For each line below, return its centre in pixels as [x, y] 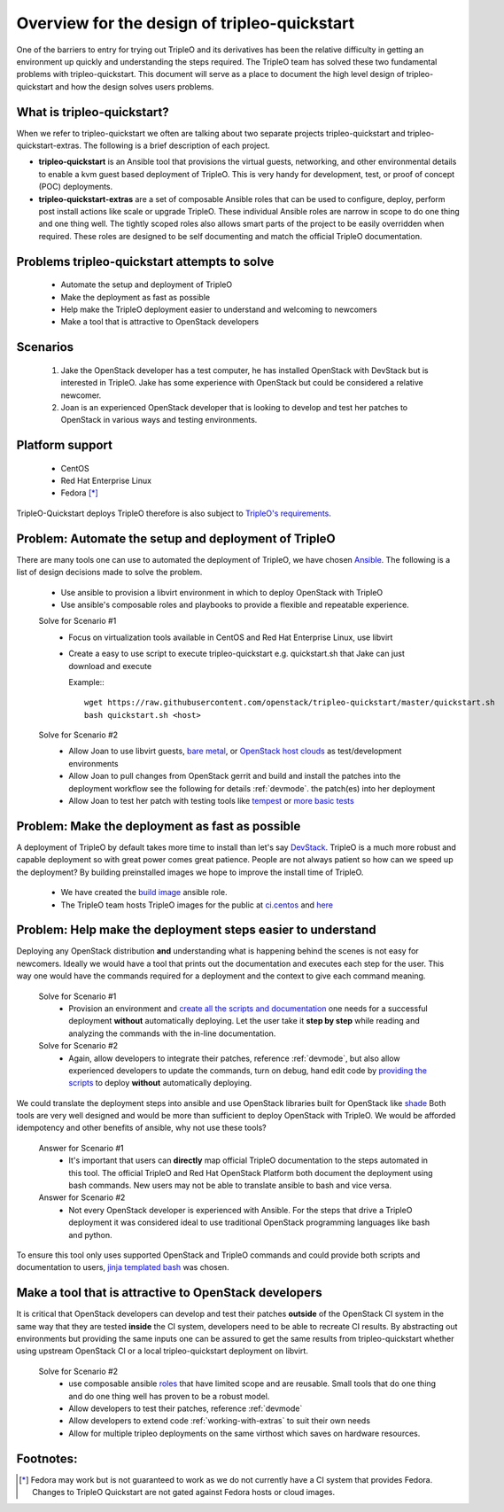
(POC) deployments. [76, 187]
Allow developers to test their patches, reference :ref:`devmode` [186, 1408]
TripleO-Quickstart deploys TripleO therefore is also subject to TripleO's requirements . [174, 513]
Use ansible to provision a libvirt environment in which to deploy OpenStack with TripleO [222, 592]
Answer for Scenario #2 [82, 1197]
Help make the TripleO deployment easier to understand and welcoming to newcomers [219, 309]
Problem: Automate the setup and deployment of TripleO [176, 538]
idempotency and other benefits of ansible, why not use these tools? [142, 1128]
